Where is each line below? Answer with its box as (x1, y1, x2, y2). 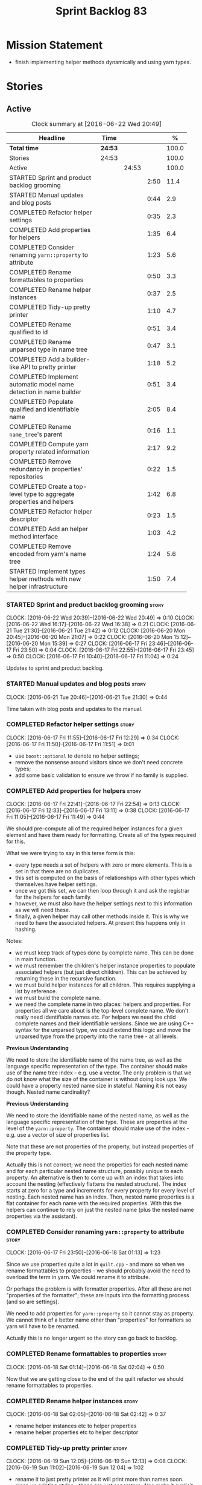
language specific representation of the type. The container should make (6, 1063, 188, 1070)
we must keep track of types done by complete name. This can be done (14, 949, 194, 956)
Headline (39, 133, 65, 142)
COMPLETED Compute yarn (9, 440, 89, 448)
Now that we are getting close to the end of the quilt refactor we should (6, 1375, 184, 1382)
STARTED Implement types (9, 567, 86, 575)
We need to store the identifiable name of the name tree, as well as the (6, 1056, 182, 1063)
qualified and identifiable (9, 405, 80, 413)
